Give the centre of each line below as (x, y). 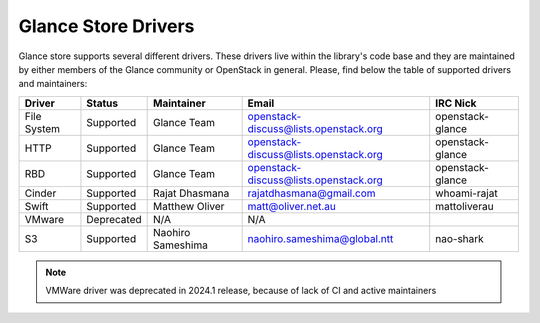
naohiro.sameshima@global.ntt (320, 238)
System (42, 128)
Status (102, 103)
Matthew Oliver (189, 206)
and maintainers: (53, 84)
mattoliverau (464, 206)
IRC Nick (456, 103)
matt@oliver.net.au (292, 206)
